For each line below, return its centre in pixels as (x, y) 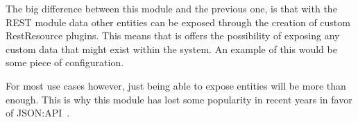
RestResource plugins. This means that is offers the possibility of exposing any (173, 35)
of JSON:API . (38, 113)
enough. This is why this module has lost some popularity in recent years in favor (179, 99)
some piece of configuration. (65, 62)
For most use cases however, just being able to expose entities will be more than (176, 85)
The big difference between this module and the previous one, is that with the (171, 8)
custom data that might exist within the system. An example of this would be (171, 49)
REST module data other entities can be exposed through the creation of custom (178, 22)
